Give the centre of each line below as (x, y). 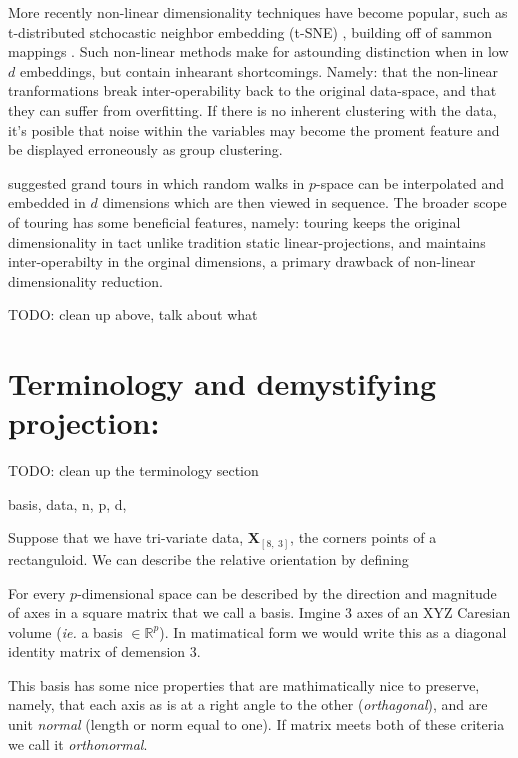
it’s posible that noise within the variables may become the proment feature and (254, 129)
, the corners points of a (363, 537)
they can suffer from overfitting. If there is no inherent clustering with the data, (252, 109)
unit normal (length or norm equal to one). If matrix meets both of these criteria (256, 724)
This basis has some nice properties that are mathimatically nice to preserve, (244, 684)
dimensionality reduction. (85, 280)
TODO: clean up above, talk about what (133, 314)
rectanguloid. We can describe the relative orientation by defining (208, 558)
